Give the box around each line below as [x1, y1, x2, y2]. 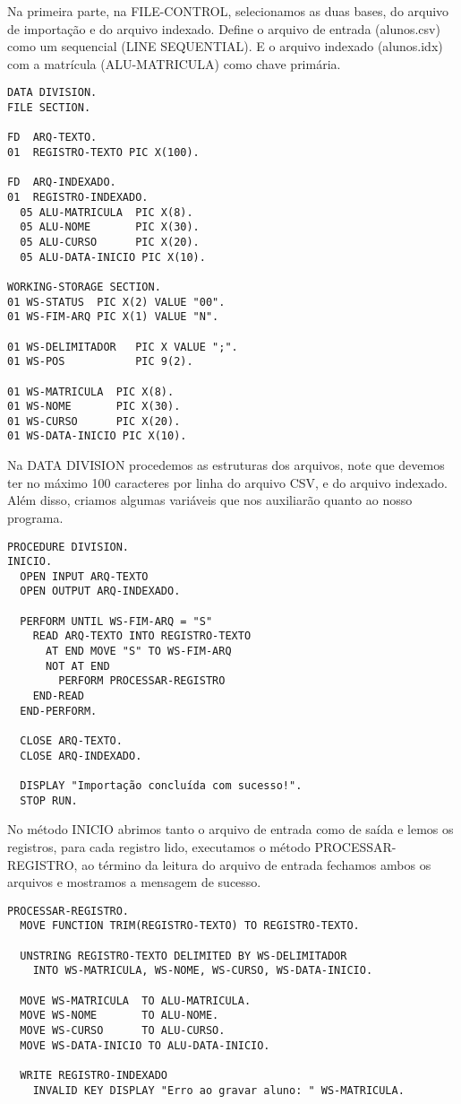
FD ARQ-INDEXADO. [7, 176, 116, 189]
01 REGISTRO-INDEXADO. [7, 190, 149, 204]
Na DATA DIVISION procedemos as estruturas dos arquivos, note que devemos [7, 456, 445, 474]
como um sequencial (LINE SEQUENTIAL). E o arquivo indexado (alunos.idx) [7, 37, 443, 56]
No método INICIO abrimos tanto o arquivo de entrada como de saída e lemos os [7, 820, 454, 839]
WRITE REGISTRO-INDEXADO [20, 1068, 167, 1082]
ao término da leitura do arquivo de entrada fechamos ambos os [81, 855, 431, 874]
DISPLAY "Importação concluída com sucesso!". [20, 779, 303, 792]
